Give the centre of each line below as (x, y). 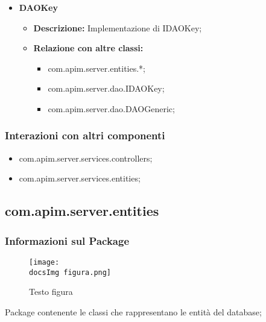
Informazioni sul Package (67, 240)
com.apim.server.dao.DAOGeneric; (111, 108)
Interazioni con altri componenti (85, 135)
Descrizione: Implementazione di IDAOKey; (118, 27)
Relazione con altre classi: (88, 48)
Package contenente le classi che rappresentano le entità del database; (133, 311)
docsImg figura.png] (70, 272)
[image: (44, 262)
